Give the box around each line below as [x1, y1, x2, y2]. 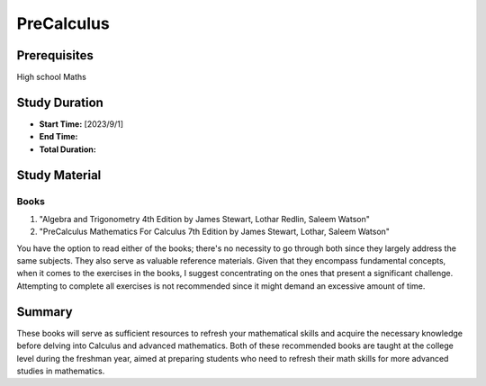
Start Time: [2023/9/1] [39, 118, 124, 130]
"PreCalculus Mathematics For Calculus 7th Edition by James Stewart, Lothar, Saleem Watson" [39, 226, 391, 238]
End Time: [39, 131, 78, 142]
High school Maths [16, 72, 87, 83]
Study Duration [16, 94, 103, 110]
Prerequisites [16, 48, 94, 63]
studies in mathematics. [16, 365, 105, 376]
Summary [16, 304, 73, 319]
